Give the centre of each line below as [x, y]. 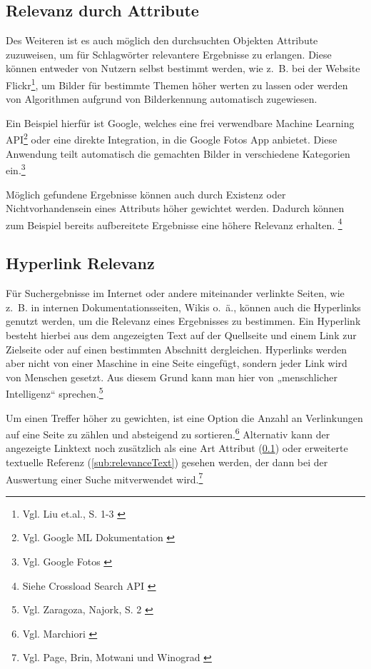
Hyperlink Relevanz [80, 263]
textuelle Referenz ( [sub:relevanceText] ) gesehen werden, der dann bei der [167, 462]
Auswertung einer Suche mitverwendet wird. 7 [105, 478]
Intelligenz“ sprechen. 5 [55, 392]
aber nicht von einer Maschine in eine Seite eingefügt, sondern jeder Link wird [177, 363]
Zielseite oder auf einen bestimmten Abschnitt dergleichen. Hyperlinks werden [177, 349]
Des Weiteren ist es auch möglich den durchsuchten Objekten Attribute [162, 40]
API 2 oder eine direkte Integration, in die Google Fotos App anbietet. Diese [172, 139]
